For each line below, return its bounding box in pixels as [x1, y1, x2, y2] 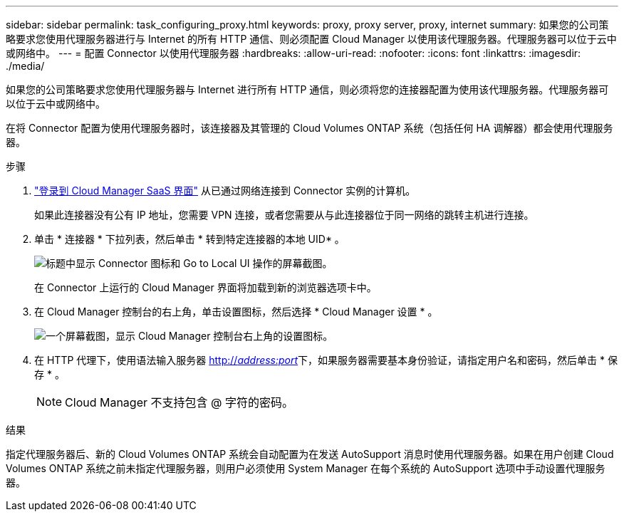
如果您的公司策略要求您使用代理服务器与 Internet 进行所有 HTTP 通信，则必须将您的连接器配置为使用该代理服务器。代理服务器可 [6, 83, 609, 95]
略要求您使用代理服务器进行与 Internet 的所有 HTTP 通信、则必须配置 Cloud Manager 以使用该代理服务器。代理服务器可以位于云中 [6, 33, 617, 45]
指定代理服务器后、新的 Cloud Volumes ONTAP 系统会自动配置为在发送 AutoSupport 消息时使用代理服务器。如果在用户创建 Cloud [6, 448, 614, 460]
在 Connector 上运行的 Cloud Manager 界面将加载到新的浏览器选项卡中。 [34, 281, 377, 293]
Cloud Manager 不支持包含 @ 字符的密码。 [65, 395, 293, 409]
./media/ [6, 60, 45, 72]
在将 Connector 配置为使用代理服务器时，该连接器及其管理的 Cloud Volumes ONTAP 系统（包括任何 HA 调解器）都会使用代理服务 [6, 122, 613, 134]
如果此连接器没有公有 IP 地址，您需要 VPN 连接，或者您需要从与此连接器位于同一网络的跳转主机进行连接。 [34, 209, 534, 221]
